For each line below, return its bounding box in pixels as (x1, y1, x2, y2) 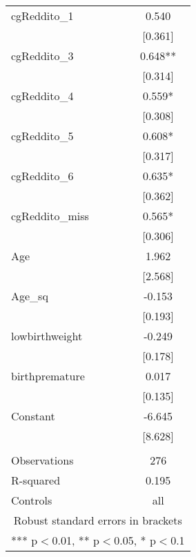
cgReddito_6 (11, 168, 74, 184)
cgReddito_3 (11, 48, 74, 63)
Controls (11, 492, 52, 508)
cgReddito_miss (11, 208, 89, 224)
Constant (11, 408, 55, 424)
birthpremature (11, 368, 85, 384)
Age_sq (11, 288, 48, 304)
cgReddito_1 (11, 8, 74, 23)
